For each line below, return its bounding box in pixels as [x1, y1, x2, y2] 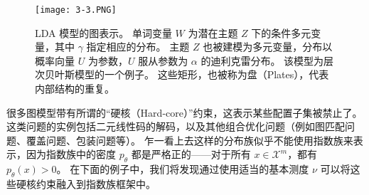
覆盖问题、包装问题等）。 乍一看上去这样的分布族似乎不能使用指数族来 [26, 132, 353, 147]
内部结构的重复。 [35, 81, 114, 96]
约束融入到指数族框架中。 [36, 176, 156, 191]
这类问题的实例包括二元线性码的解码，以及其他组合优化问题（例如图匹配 [6, 119, 345, 134]
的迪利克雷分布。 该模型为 [200, 53, 324, 68]
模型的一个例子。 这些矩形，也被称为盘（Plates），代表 [74, 67, 329, 82]
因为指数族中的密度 [26, 147, 116, 162]
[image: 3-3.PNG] [35, 5, 117, 15]
